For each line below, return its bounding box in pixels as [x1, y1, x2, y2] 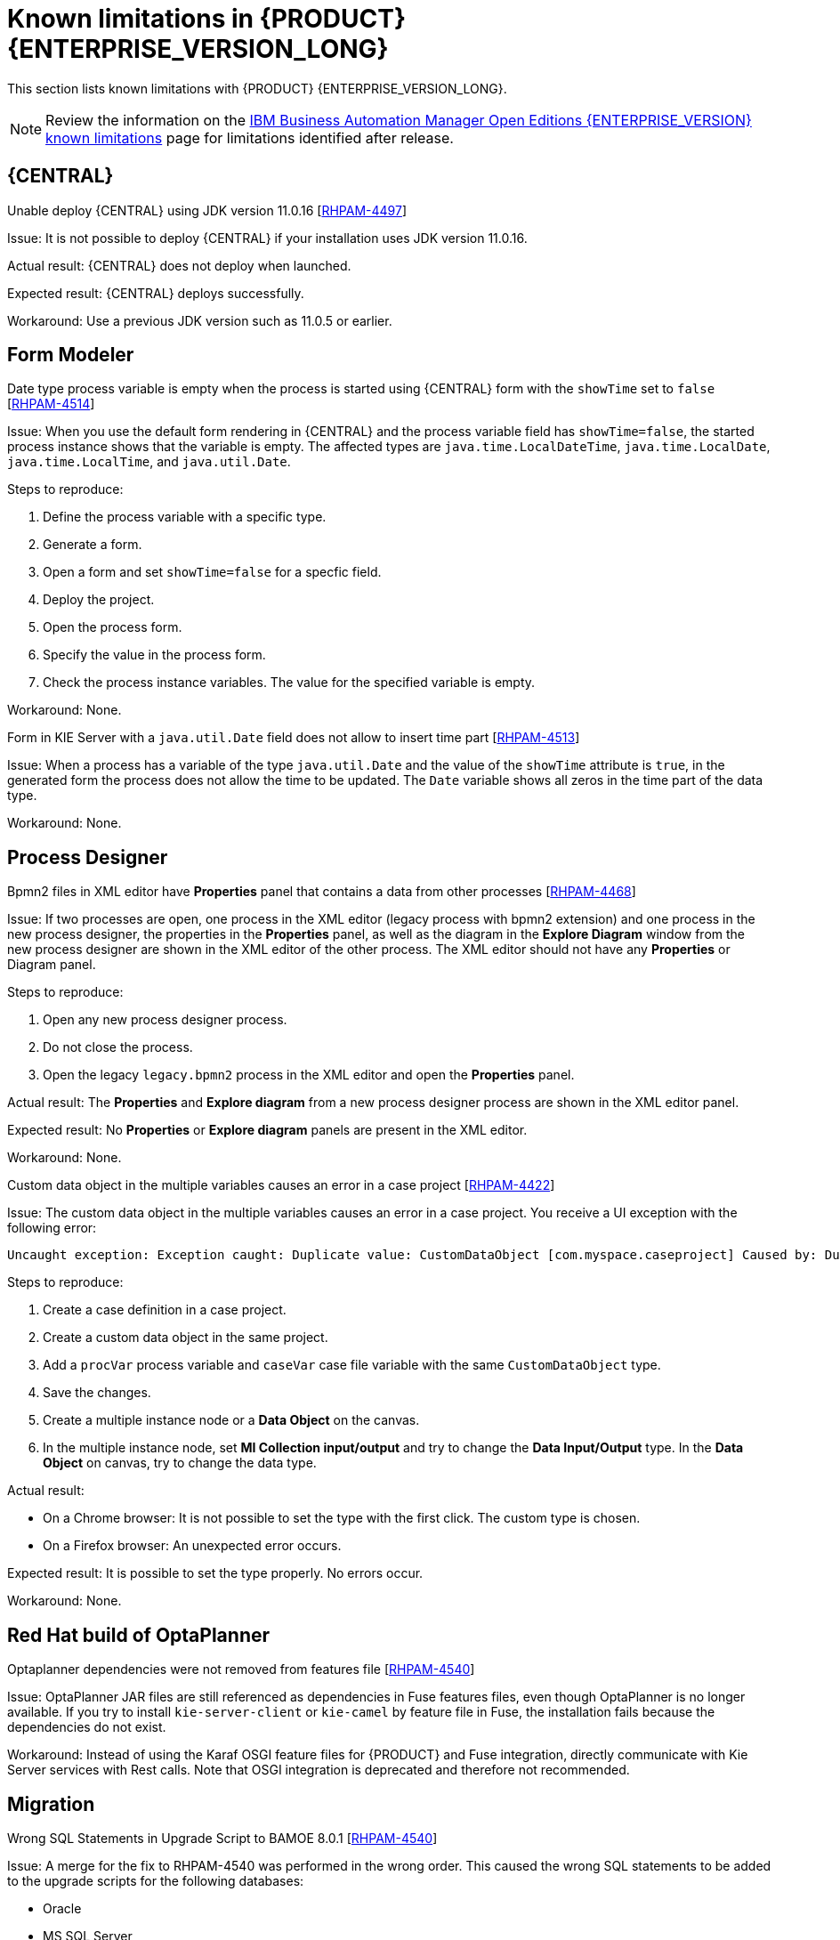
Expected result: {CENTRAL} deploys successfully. [7, 285, 304, 301]
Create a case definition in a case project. [43, 1302, 287, 1318]
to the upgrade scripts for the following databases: [7, 1872, 304, 1888]
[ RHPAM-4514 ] [7, 396, 95, 412]
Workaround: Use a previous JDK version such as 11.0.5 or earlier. [7, 312, 392, 328]
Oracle [43, 1900, 82, 1916]
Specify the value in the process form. [43, 647, 266, 663]
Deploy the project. [43, 592, 155, 608]
